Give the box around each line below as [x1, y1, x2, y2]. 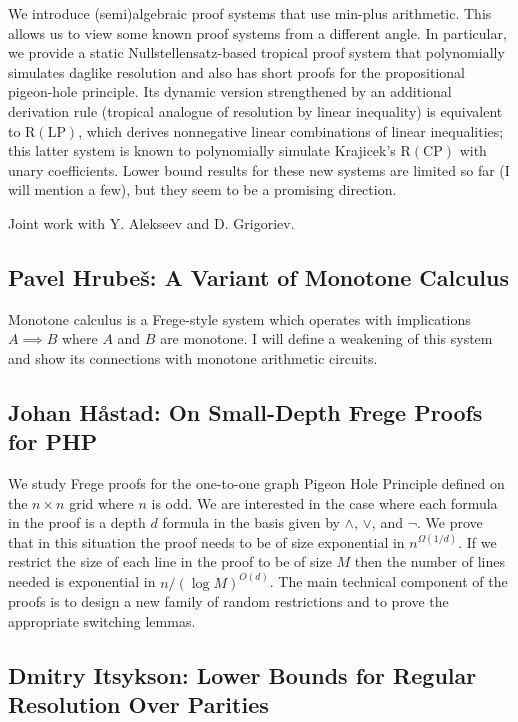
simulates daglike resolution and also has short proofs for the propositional [8, 61, 466, 82]
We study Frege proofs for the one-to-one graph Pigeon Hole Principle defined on [8, 473, 505, 494]
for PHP [8, 426, 98, 457]
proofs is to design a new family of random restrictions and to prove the [8, 591, 449, 612]
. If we [458, 531, 497, 552]
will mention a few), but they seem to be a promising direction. [8, 179, 397, 200]
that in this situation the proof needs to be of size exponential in [8, 531, 405, 552]
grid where [69, 492, 134, 513]
